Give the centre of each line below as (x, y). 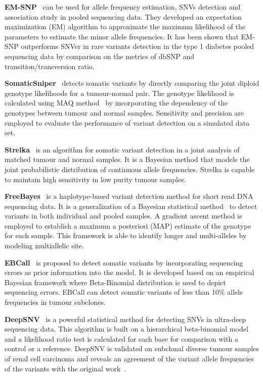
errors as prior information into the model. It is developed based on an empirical (129, 272)
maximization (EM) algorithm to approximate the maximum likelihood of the (125, 26)
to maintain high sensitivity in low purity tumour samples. (95, 179)
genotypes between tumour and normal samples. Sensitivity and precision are (124, 112)
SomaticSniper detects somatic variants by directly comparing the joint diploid (132, 83)
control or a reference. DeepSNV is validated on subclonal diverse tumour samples (132, 348)
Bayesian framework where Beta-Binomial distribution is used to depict (115, 282)
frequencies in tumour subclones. (55, 302)
